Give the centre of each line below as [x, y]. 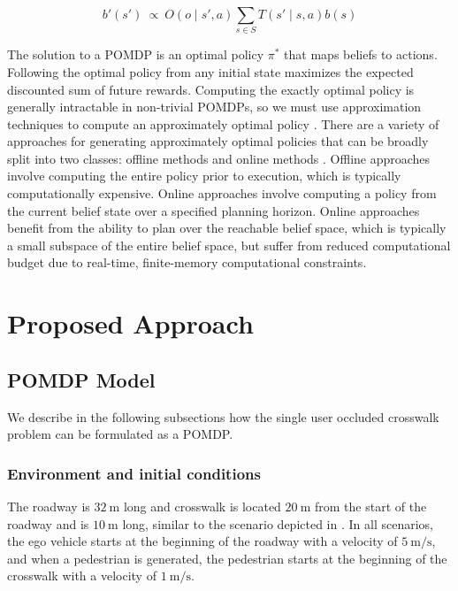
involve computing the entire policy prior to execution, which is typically [204, 176]
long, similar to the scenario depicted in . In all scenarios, [278, 523]
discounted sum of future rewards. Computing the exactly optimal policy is [211, 89]
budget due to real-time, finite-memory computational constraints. [187, 262]
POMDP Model [81, 379]
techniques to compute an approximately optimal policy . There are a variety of [223, 123]
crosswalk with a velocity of [82, 576]
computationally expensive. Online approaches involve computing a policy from [222, 193]
